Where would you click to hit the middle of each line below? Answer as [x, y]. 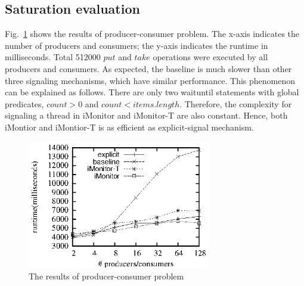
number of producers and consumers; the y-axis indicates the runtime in [137, 45]
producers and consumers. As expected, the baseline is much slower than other [148, 68]
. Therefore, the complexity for [236, 103]
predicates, [24, 103]
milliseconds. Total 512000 [53, 57]
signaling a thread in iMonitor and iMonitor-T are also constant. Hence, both [146, 115]
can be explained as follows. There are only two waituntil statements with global [152, 92]
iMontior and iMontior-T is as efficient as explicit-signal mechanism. [129, 127]
